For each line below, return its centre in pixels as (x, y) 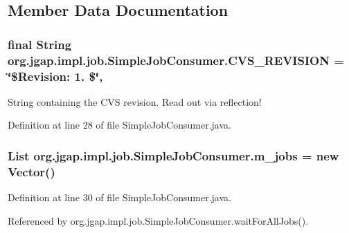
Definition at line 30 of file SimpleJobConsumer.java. (119, 197)
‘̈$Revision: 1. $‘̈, (55, 76)
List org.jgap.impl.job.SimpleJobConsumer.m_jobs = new (173, 155)
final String (40, 44)
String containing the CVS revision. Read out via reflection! (135, 101)
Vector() (32, 171)
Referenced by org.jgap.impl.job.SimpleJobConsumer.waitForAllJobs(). (158, 220)
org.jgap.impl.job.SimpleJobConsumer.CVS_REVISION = (176, 60)
